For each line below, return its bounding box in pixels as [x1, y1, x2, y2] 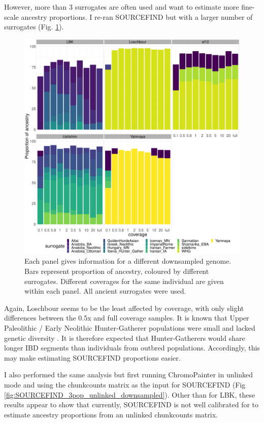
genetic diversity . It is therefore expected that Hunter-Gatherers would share [4, 332, 245, 343]
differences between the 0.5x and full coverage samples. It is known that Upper [4, 312, 249, 323]
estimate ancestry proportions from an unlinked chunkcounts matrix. [4, 409, 218, 419]
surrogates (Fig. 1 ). [4, 21, 64, 32]
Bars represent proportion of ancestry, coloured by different [24, 265, 209, 276]
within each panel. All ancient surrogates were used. [24, 286, 186, 296]
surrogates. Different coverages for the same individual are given [24, 275, 224, 286]
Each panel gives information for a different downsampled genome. [24, 256, 232, 266]
